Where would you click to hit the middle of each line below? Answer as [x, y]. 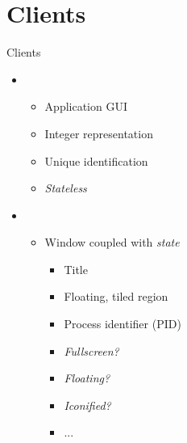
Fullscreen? [91, 350]
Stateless [66, 188]
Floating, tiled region [116, 296]
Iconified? [87, 405]
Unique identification [96, 160]
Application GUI [86, 106]
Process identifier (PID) [123, 324]
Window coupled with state [112, 242]
